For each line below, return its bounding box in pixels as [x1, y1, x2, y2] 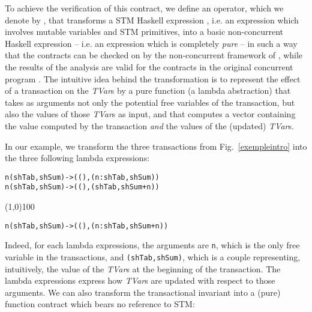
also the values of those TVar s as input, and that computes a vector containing [5, 108, 296, 120]
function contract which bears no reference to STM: [5, 298, 195, 310]
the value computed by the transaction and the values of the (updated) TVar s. [5, 119, 294, 132]
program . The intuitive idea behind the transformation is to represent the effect [5, 72, 301, 85]
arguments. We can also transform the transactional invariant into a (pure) [5, 286, 281, 298]
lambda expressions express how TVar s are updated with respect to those [5, 274, 275, 287]
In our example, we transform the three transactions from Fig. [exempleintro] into [5, 139, 307, 152]
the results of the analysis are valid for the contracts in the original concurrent [5, 60, 293, 73]
